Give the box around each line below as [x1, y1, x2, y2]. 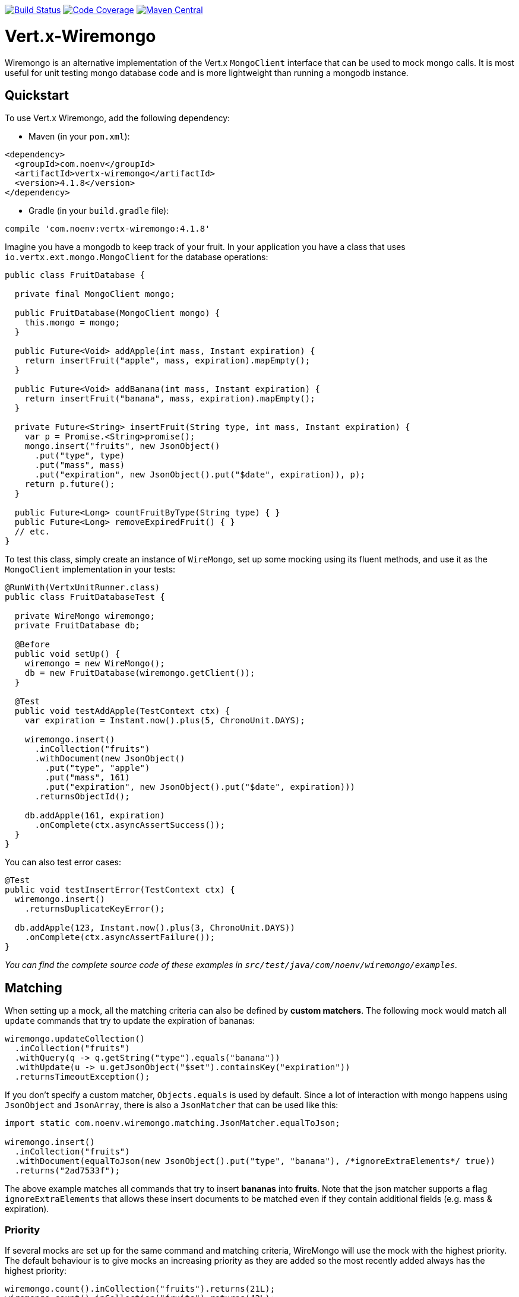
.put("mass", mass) [34, 460, 125, 470]
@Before [14, 640, 50, 650]
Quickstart [5, 87, 69, 103]
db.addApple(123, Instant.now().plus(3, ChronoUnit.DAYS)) [14, 923, 295, 933]
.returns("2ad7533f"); [14, 1166, 120, 1176]
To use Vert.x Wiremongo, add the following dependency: [5, 113, 230, 124]
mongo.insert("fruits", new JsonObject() [24, 441, 220, 451]
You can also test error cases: [5, 857, 121, 868]
